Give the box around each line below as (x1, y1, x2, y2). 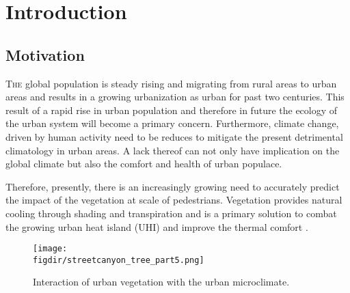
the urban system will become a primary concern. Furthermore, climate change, (5, 116, 339, 130)
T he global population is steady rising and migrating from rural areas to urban (5, 76, 337, 90)
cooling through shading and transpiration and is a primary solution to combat (5, 206, 337, 220)
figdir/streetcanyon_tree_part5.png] (33, 255, 204, 265)
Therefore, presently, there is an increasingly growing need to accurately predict (5, 179, 340, 193)
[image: (33, 244, 68, 254)
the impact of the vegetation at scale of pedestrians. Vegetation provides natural (5, 193, 342, 207)
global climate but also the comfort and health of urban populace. (5, 156, 282, 171)
